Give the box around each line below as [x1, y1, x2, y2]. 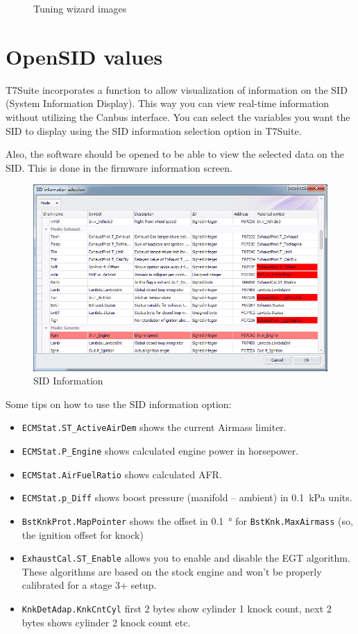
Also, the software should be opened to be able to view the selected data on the [6, 147, 344, 161]
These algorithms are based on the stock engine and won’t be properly [22, 564, 322, 578]
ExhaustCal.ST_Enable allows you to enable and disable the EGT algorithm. [22, 551, 350, 565]
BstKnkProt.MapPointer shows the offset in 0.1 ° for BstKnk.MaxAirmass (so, [22, 513, 353, 528]
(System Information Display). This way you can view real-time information [6, 96, 330, 111]
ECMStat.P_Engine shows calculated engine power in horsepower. [22, 444, 299, 458]
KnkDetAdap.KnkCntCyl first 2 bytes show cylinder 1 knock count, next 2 [22, 601, 332, 616]
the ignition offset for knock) [22, 527, 144, 542]
